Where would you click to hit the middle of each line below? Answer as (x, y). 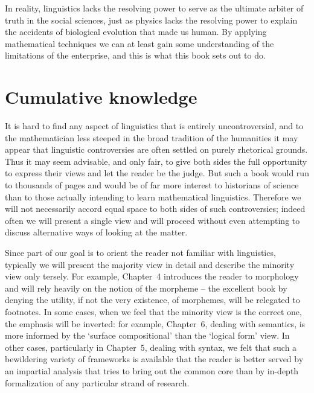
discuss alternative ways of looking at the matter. (96, 232)
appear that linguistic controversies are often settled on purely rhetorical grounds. (156, 149)
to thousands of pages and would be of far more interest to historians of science (152, 185)
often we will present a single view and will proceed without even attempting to (152, 220)
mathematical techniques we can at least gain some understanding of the (139, 43)
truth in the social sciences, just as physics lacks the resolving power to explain (151, 20)
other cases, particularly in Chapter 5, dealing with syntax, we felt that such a (151, 347)
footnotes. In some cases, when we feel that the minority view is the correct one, (153, 312)
